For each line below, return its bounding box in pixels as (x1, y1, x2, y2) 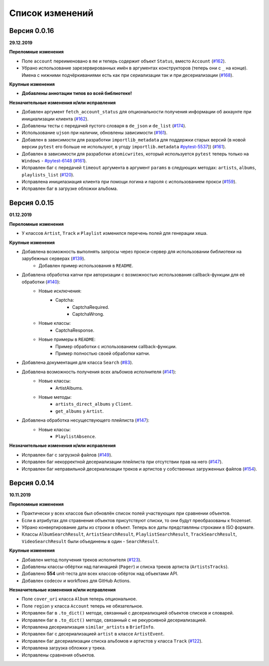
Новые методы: (38, 394, 72, 400)
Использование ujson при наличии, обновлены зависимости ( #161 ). (21, 130, 168, 136)
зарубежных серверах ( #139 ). (21, 255, 86, 262)
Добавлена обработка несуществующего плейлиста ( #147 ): (21, 417, 149, 423)
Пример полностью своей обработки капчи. (55, 350, 150, 357)
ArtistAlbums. (55, 385, 83, 391)
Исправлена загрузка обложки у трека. (21, 645, 106, 651)
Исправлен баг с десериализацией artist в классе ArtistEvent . (21, 631, 165, 637)
